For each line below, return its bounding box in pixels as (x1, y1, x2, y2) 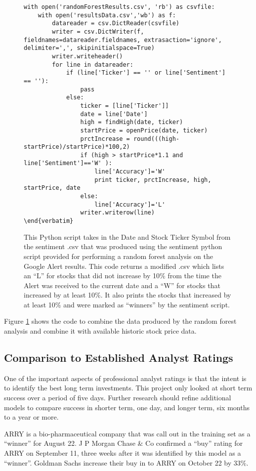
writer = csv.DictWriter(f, (52, 28, 144, 35)
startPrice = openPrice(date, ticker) (80, 127, 208, 134)
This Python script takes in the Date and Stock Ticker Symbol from (24, 231, 231, 242)
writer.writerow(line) (80, 209, 155, 216)
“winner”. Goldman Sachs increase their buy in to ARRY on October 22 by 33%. (4, 457, 249, 468)
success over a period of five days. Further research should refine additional (4, 392, 231, 403)
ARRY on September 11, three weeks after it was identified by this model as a (4, 448, 241, 458)
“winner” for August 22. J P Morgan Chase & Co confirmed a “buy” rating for (4, 438, 243, 448)
